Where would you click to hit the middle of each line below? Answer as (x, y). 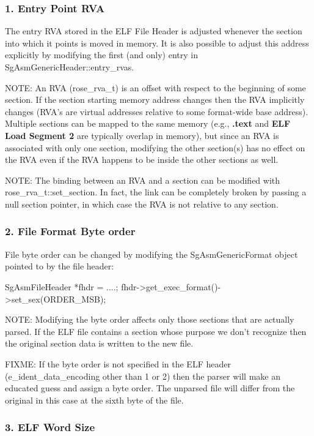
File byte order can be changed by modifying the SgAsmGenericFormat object (152, 254)
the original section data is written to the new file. (99, 343)
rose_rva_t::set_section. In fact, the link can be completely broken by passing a (156, 192)
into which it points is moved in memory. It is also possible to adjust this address (157, 43)
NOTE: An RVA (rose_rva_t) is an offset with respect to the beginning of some (155, 87)
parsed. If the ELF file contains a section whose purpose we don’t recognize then (156, 331)
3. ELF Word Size (50, 427)
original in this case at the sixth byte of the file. (94, 400)
